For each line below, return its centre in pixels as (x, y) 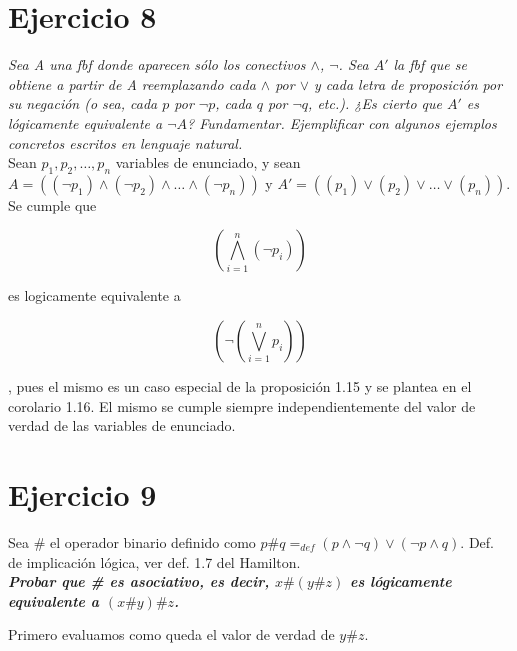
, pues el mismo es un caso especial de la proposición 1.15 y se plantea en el (240, 386)
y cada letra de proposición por (408, 83)
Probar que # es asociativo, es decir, (139, 581)
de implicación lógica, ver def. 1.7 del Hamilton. (154, 561)
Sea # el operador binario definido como (132, 541)
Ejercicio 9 (82, 494)
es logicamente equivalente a (94, 295)
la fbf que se (430, 64)
